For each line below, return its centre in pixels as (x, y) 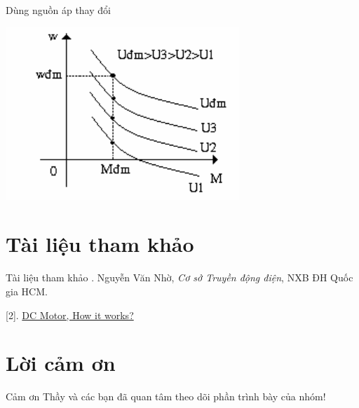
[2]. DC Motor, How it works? (70, 315)
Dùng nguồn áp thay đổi (58, 10)
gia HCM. (27, 291)
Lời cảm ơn (61, 363)
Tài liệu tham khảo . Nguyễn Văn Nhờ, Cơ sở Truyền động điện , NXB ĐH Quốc (179, 277)
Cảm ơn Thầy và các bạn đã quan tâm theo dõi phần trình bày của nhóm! (166, 396)
